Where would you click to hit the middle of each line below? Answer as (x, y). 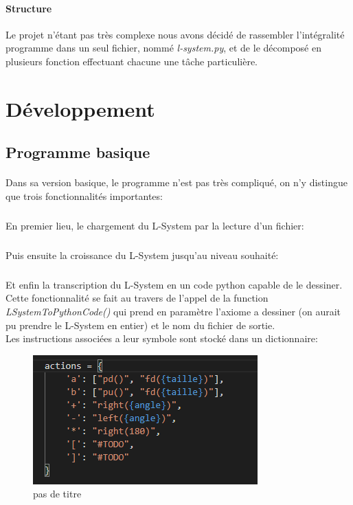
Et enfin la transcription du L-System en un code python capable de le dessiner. (174, 284)
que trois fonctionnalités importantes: (84, 195)
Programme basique (78, 152)
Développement (80, 108)
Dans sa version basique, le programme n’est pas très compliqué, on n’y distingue (176, 182)
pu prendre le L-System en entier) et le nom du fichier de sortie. (140, 325)
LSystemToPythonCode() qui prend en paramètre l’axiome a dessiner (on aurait (173, 312)
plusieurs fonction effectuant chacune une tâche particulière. (132, 61)
